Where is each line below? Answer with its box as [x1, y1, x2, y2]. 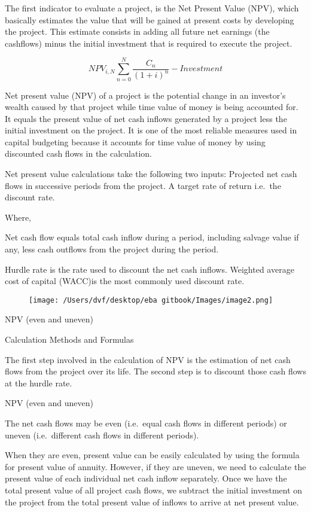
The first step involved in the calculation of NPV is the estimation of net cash [5, 353, 291, 365]
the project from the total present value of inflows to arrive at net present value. [5, 495, 299, 508]
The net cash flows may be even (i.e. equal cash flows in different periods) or [5, 417, 287, 429]
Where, [5, 211, 31, 223]
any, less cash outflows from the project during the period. [5, 243, 219, 255]
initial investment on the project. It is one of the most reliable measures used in [5, 124, 297, 136]
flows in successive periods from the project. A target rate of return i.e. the [5, 179, 281, 191]
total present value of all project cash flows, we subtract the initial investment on [5, 484, 303, 496]
